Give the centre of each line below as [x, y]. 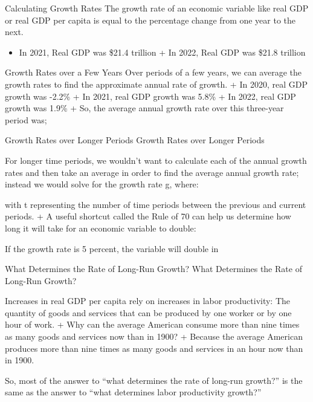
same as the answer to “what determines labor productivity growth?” [133, 392]
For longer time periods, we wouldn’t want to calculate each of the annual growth [156, 160]
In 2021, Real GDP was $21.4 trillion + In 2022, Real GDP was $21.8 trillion [162, 52]
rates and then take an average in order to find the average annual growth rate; [152, 172]
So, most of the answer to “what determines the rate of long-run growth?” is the [154, 380]
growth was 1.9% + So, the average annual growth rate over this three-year [144, 108]
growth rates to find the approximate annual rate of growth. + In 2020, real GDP [156, 84]
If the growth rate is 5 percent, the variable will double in [112, 248]
